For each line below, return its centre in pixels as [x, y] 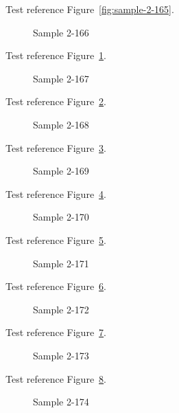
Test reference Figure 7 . [56, 332]
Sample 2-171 [61, 263]
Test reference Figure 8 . [56, 378]
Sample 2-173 [61, 355]
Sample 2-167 [61, 78]
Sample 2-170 [61, 217]
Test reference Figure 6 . [56, 286]
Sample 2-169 [61, 171]
